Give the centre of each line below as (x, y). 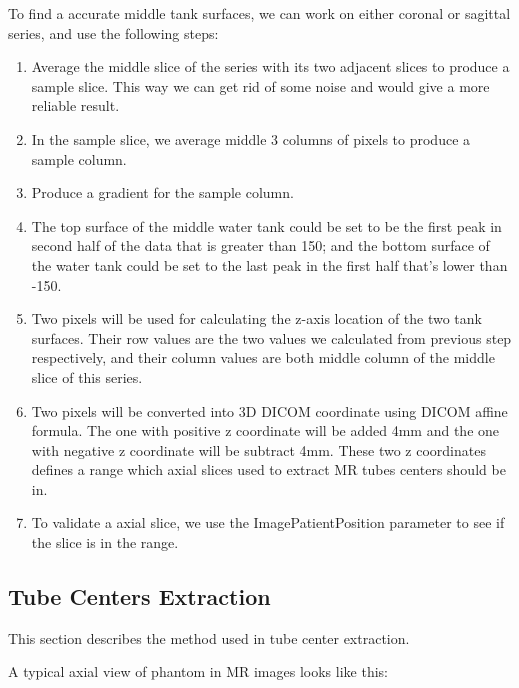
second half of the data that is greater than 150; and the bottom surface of (260, 245)
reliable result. (75, 105)
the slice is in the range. (105, 542)
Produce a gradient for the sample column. (162, 192)
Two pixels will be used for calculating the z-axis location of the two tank (256, 318)
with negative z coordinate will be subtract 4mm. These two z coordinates (258, 449)
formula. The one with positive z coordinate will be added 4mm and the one (265, 430)
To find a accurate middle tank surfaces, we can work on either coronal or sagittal (259, 13)
